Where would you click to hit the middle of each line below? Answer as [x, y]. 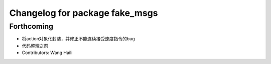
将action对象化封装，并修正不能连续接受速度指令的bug [78, 39]
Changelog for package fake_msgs [84, 13]
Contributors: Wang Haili [47, 53]
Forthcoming [31, 26]
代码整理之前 [35, 46]
